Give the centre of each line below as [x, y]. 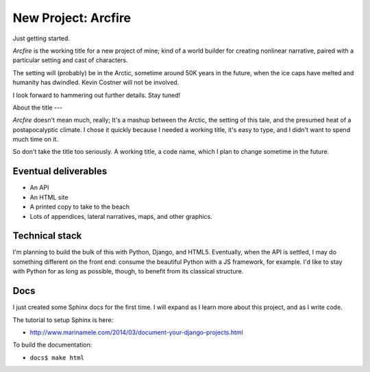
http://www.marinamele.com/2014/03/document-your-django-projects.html [136, 332]
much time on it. [35, 139]
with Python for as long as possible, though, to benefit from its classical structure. [128, 271]
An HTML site [49, 197]
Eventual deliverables [60, 171]
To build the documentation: [52, 345]
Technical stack [47, 236]
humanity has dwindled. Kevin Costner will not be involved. [96, 83]
